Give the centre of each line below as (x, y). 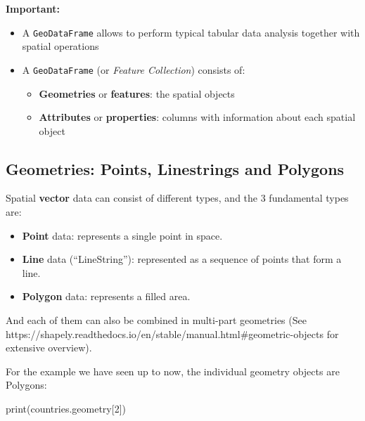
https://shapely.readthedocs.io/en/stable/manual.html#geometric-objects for (172, 333)
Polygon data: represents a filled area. (106, 296)
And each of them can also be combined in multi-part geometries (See (156, 320)
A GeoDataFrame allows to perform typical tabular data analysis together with (191, 32)
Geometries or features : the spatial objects (137, 93)
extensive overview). (49, 348)
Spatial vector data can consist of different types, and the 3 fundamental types (177, 198)
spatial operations (60, 46)
